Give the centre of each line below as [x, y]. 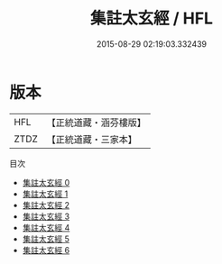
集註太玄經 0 [46, 182]
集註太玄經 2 [46, 205]
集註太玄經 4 [46, 227]
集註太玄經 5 [46, 239]
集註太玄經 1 [45, 194]
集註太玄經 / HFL [152, 18]
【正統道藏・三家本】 [92, 139]
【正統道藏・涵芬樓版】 [97, 123]
